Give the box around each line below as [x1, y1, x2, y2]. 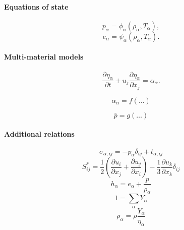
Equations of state [4, 1, 69, 12]
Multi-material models [4, 51, 84, 62]
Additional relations [4, 129, 75, 139]
